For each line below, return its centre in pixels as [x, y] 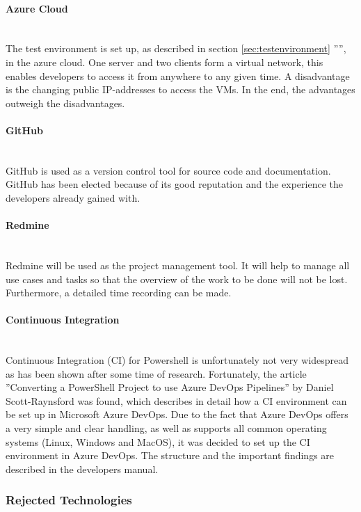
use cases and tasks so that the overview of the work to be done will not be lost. [177, 279]
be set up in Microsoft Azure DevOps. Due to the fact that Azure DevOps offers [177, 414]
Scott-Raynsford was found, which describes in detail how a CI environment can [176, 400]
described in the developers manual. [82, 469]
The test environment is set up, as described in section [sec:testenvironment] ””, [176, 48]
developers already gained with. [73, 197]
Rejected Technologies [69, 500]
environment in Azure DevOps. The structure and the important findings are [170, 455]
